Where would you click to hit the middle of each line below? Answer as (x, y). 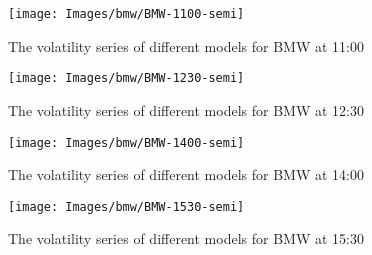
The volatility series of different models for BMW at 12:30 (186, 109)
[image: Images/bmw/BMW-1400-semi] (126, 142)
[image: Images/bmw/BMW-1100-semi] (126, 14)
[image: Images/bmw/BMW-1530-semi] (126, 206)
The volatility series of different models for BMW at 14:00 (186, 174)
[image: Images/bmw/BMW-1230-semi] (126, 78)
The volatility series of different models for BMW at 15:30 (186, 238)
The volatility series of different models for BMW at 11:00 (186, 45)
